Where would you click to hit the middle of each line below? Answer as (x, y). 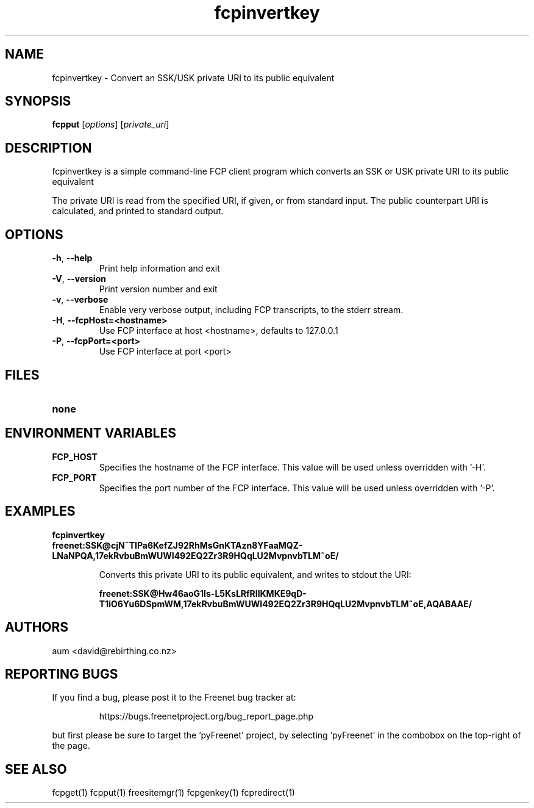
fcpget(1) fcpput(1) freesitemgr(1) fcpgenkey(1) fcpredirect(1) (173, 793)
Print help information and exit (159, 269)
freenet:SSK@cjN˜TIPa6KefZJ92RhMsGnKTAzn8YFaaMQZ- (177, 545)
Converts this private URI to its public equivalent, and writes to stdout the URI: (255, 574)
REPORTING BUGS (62, 674)
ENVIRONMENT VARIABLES (91, 433)
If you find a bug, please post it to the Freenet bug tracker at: (174, 698)
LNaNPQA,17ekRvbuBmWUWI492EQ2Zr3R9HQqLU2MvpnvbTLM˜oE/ (195, 555)
